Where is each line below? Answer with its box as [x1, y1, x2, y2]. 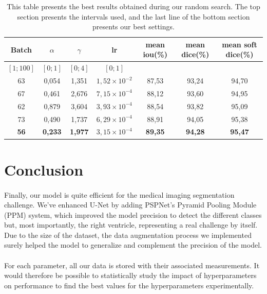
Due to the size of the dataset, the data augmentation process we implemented [4, 229, 252, 240]
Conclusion [4, 159, 84, 180]
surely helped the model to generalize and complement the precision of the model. [4, 239, 262, 250]
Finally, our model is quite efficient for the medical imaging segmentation [4, 189, 235, 200]
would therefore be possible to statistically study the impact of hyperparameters [4, 270, 257, 281]
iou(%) [143, 49, 167, 60]
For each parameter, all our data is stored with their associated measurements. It [4, 260, 260, 270]
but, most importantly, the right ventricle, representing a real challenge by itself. [4, 219, 258, 230]
